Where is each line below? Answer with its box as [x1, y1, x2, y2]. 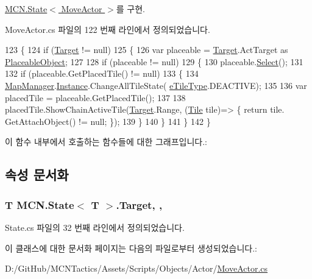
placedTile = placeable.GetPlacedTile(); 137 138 [5, 91, 186, 104]
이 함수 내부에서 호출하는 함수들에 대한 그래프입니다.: [5, 135, 207, 148]
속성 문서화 [5, 165, 69, 184]
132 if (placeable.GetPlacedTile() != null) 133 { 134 [5, 67, 199, 80]
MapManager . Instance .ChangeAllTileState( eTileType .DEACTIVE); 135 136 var [5, 79, 307, 91]
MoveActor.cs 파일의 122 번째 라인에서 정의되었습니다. [5, 23, 210, 35]
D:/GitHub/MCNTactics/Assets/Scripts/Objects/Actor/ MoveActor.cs [5, 262, 268, 275]
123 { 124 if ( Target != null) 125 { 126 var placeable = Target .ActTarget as [5, 43, 288, 56]
